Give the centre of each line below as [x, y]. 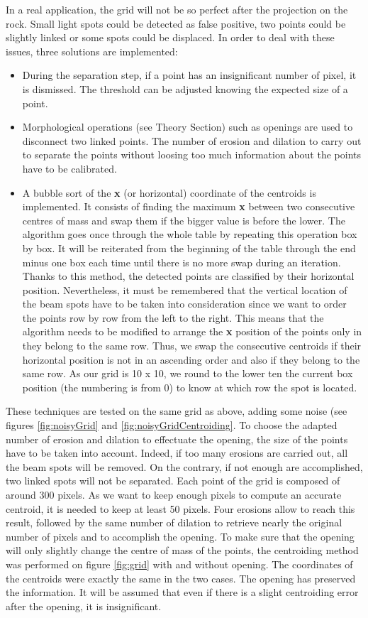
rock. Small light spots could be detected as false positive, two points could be [176, 23]
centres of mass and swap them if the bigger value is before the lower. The [184, 220]
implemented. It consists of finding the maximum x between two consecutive [189, 206]
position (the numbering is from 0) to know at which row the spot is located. [190, 387]
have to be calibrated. [69, 168]
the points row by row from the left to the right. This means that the [173, 317]
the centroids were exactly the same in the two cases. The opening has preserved [181, 578]
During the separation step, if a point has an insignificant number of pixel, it [189, 75]
